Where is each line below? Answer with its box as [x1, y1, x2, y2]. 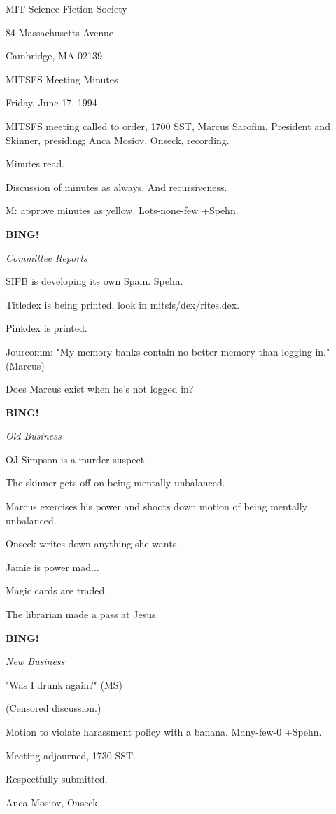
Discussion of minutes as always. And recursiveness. [6, 179, 227, 194]
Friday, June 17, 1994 [6, 95, 97, 110]
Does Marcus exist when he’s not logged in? [6, 381, 194, 396]
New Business [6, 654, 65, 668]
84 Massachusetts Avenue [6, 24, 113, 39]
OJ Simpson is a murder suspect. [6, 451, 148, 466]
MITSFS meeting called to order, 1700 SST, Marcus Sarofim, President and [6, 118, 330, 133]
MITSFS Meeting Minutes [6, 71, 118, 86]
